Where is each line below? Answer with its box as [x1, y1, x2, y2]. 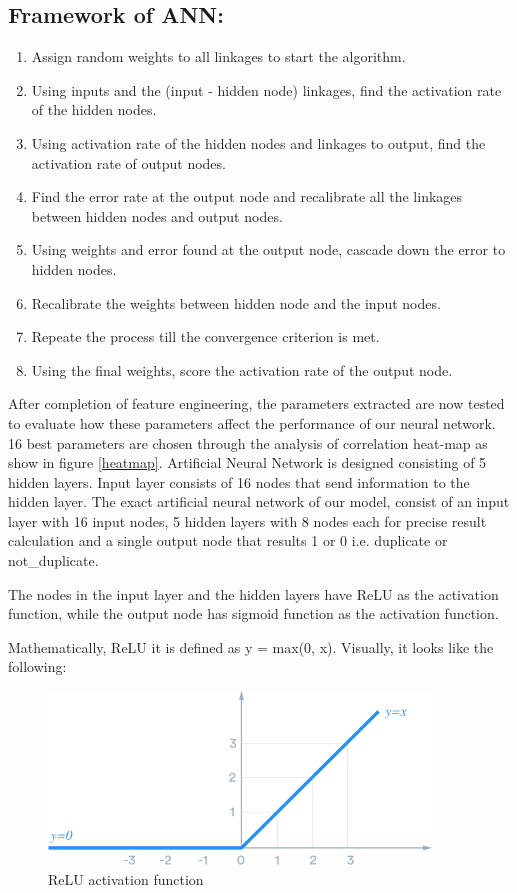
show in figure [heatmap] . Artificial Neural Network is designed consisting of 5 [8, 452, 487, 473]
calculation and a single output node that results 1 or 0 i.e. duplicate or [8, 530, 448, 551]
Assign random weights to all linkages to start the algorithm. [31, 46, 406, 67]
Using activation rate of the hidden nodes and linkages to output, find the [31, 132, 486, 153]
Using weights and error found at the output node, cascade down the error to [31, 239, 506, 260]
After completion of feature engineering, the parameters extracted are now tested [8, 393, 505, 414]
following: [8, 656, 67, 677]
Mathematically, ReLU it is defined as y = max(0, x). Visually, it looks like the [8, 636, 494, 657]
